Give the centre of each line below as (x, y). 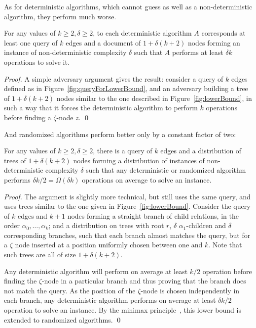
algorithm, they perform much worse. (60, 16)
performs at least (198, 52)
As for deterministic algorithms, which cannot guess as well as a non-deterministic (128, 6)
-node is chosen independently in (190, 290)
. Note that (225, 245)
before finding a (28, 117)
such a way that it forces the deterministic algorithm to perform (101, 108)
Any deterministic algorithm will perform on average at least (96, 271)
